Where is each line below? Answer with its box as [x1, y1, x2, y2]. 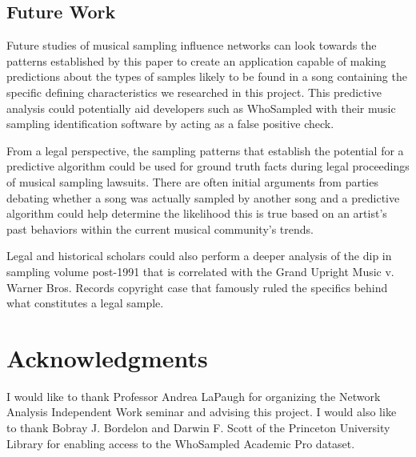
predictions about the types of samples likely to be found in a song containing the [6, 68, 407, 85]
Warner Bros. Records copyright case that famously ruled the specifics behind [6, 279, 388, 295]
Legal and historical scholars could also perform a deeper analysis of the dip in [6, 247, 392, 264]
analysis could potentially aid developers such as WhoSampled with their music [6, 99, 396, 116]
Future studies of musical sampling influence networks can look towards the [6, 37, 377, 54]
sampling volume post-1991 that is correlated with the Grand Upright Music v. [6, 263, 394, 279]
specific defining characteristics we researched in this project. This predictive [6, 83, 382, 100]
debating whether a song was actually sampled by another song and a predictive [6, 189, 400, 206]
